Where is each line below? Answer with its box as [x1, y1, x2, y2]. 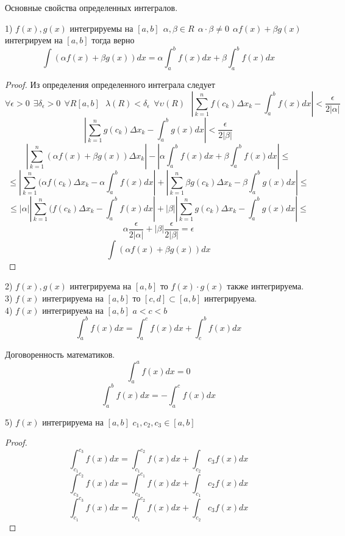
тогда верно [91, 34, 135, 46]
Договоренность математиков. [5, 348, 115, 361]
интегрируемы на [69, 21, 133, 34]
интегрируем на [5, 34, 63, 46]
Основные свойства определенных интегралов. [5, 1, 178, 13]
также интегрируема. [227, 280, 304, 292]
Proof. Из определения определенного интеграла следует [5, 78, 215, 91]
